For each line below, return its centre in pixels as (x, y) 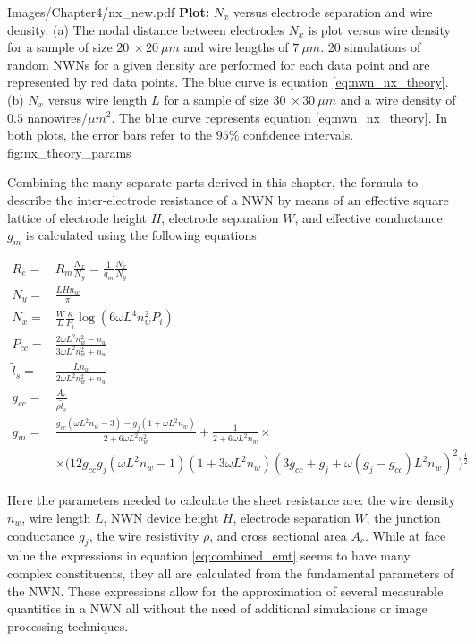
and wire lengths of (236, 47)
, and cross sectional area (278, 535)
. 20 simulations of (371, 47)
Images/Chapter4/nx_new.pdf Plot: (109, 12)
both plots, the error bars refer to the (110, 135)
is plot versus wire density (379, 29)
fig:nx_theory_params (69, 152)
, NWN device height (161, 517)
